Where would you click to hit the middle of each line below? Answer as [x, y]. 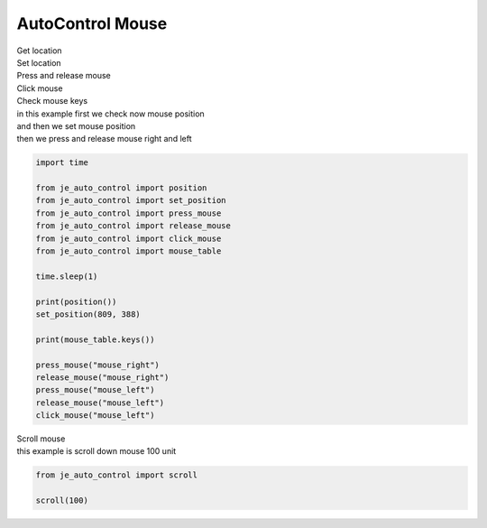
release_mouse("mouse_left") [100, 403]
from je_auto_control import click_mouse [129, 238]
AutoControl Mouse [92, 23]
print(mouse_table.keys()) [95, 339]
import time [62, 163]
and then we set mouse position [76, 125]
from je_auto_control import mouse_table [129, 251]
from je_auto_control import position [121, 188]
